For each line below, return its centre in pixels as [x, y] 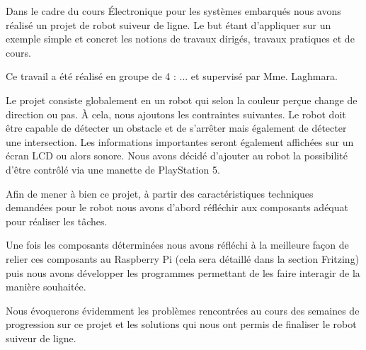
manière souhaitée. [46, 287]
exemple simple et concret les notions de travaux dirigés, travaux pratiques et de [180, 39]
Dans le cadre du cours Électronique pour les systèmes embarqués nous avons [173, 11]
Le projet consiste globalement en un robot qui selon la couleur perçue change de [182, 100]
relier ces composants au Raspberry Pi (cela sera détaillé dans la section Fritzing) [183, 258]
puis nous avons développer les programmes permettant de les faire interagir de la [183, 272]
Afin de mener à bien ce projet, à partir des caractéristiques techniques [160, 193]
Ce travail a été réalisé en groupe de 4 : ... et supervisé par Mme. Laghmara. [172, 76]
